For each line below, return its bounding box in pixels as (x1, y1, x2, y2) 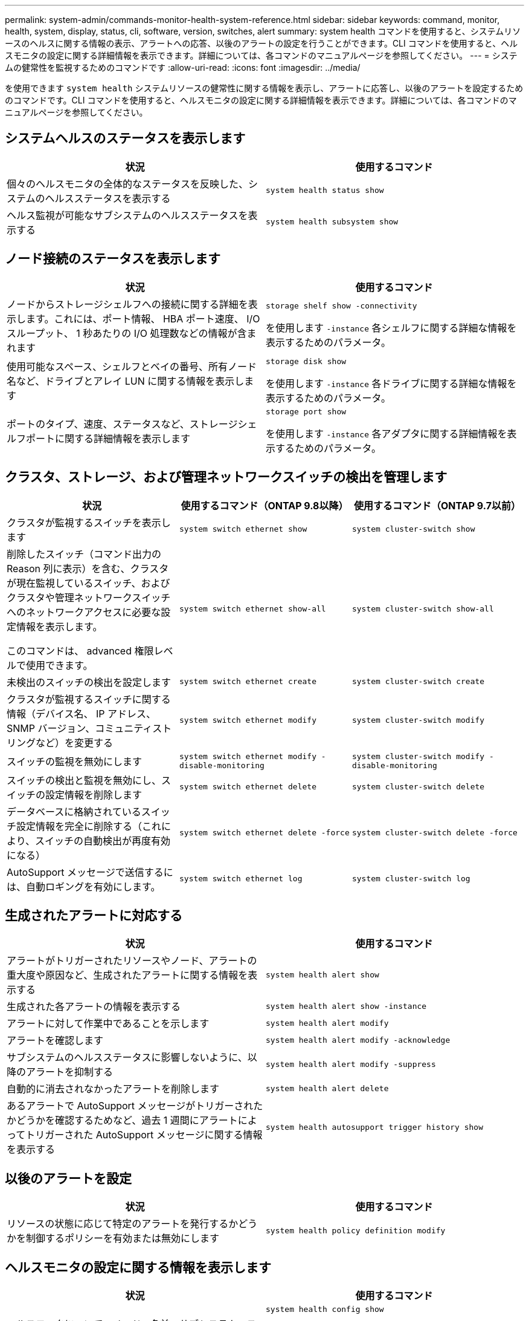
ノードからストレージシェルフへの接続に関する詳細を (7, 298, 248, 310)
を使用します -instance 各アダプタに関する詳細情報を (266, 427, 507, 440)
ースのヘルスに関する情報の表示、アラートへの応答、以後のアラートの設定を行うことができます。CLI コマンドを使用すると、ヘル (5, 38, 518, 48)
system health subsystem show (266, 217, 399, 227)
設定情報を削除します (45, 788, 143, 801)
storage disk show (266, 356, 347, 366)
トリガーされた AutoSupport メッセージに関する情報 (25, 1129, 263, 1141)
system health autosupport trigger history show (266, 1122, 484, 1132)
